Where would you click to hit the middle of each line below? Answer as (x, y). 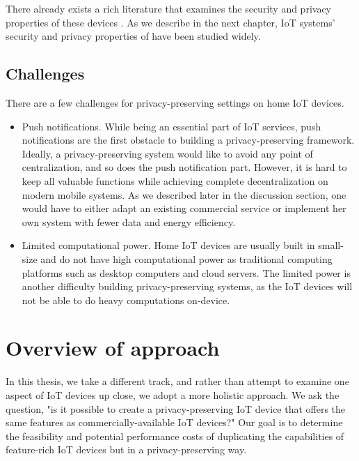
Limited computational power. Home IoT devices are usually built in (168, 245)
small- (331, 245)
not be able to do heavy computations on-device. (126, 300)
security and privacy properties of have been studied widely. (133, 36)
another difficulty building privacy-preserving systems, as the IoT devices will (187, 286)
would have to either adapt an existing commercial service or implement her (184, 208)
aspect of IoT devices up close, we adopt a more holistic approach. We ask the (173, 395)
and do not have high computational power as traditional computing (186, 258)
